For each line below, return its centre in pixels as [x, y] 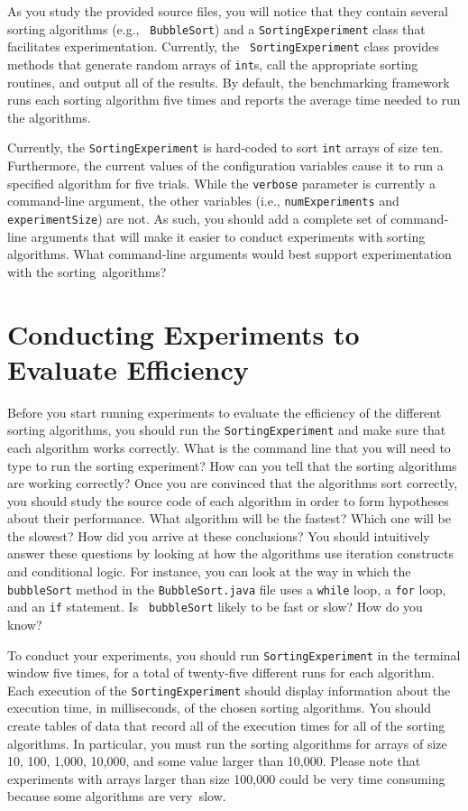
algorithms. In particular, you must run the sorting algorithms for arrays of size [227, 743]
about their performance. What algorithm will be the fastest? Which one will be [229, 518]
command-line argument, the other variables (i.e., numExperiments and [203, 201]
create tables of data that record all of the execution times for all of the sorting [226, 726]
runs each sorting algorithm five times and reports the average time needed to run [234, 100]
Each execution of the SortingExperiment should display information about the [229, 690]
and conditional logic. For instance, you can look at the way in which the [209, 571]
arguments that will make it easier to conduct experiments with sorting [228, 236]
